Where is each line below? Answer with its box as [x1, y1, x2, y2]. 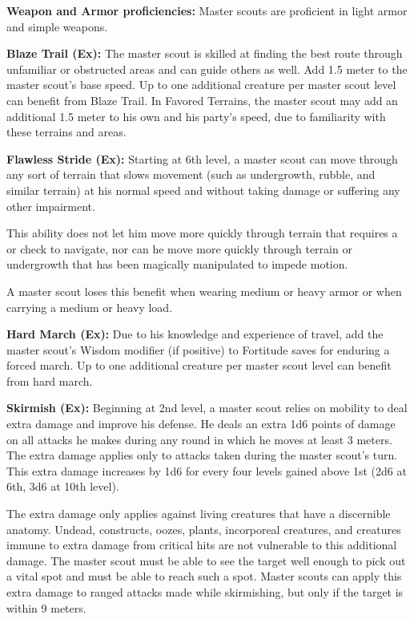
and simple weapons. [6, 18, 108, 34]
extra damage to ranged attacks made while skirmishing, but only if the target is [6, 584, 404, 600]
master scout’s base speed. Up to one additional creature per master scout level [6, 76, 396, 93]
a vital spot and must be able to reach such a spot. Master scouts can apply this [6, 568, 402, 585]
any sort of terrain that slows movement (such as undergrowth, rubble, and [6, 166, 376, 183]
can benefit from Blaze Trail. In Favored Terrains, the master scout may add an [6, 91, 398, 108]
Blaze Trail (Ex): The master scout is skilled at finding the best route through [6, 45, 403, 62]
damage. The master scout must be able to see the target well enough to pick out [6, 552, 406, 568]
